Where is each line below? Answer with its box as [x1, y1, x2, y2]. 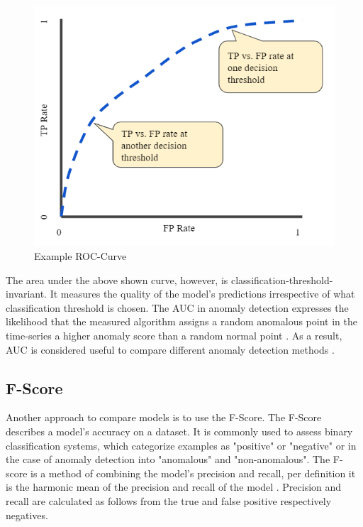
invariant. [6, 286, 48, 301]
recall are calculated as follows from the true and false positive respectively [6, 493, 332, 508]
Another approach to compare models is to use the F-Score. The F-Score [6, 410, 322, 425]
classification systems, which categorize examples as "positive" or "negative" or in [6, 438, 357, 452]
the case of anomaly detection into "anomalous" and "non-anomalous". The [6, 452, 330, 467]
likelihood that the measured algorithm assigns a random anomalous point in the [6, 314, 357, 329]
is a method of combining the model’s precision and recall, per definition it [30, 465, 356, 480]
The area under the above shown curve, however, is [6, 272, 228, 287]
